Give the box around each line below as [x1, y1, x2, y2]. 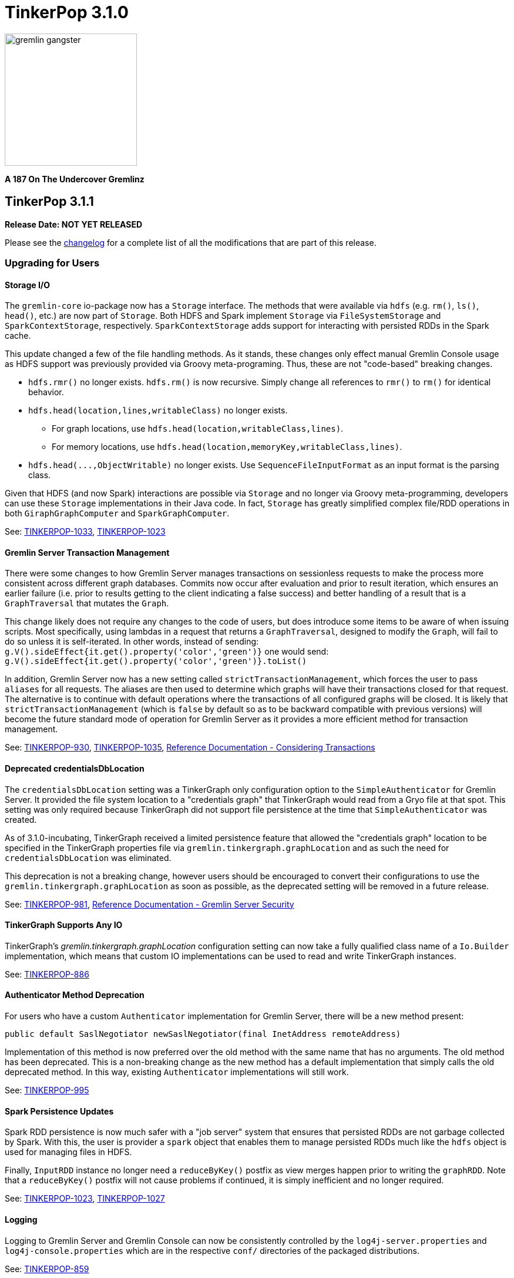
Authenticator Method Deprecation [5, 990, 145, 1000]
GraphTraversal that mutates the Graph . [5, 598, 169, 609]
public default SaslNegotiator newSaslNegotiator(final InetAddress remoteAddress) [5, 1029, 401, 1039]
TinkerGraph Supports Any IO [5, 920, 123, 930]
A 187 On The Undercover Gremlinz [5, 173, 145, 184]
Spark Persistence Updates [5, 1106, 114, 1116]
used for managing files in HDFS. [5, 1147, 132, 1157]
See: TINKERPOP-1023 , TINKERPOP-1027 [5, 1193, 165, 1204]
